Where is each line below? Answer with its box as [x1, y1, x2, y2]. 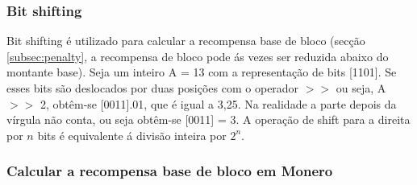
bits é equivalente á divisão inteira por [37, 126, 227, 143]
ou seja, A [336, 80, 386, 96]
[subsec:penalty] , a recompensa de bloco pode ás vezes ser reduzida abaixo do [6, 47, 389, 64]
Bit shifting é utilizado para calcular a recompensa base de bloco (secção [6, 32, 365, 49]
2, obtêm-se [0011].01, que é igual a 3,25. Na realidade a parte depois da [40, 95, 397, 112]
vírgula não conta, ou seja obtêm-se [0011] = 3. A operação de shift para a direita [6, 111, 411, 128]
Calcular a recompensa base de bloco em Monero [6, 161, 333, 181]
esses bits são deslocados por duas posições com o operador [6, 80, 299, 96]
